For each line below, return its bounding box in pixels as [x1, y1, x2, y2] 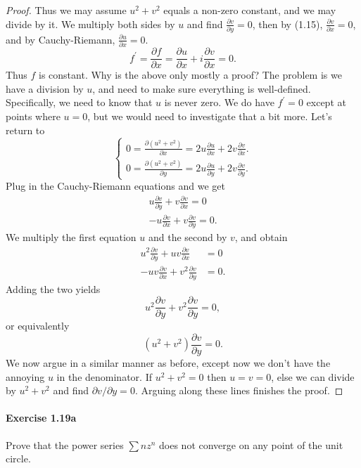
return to [6, 122, 45, 137]
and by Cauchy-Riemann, [6, 32, 115, 46]
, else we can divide [271, 369, 355, 384]
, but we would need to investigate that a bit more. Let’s [87, 109, 332, 124]
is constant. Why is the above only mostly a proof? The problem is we [39, 67, 342, 82]
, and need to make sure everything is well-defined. [92, 81, 311, 96]
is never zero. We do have [164, 95, 274, 110]
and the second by [148, 230, 227, 245]
